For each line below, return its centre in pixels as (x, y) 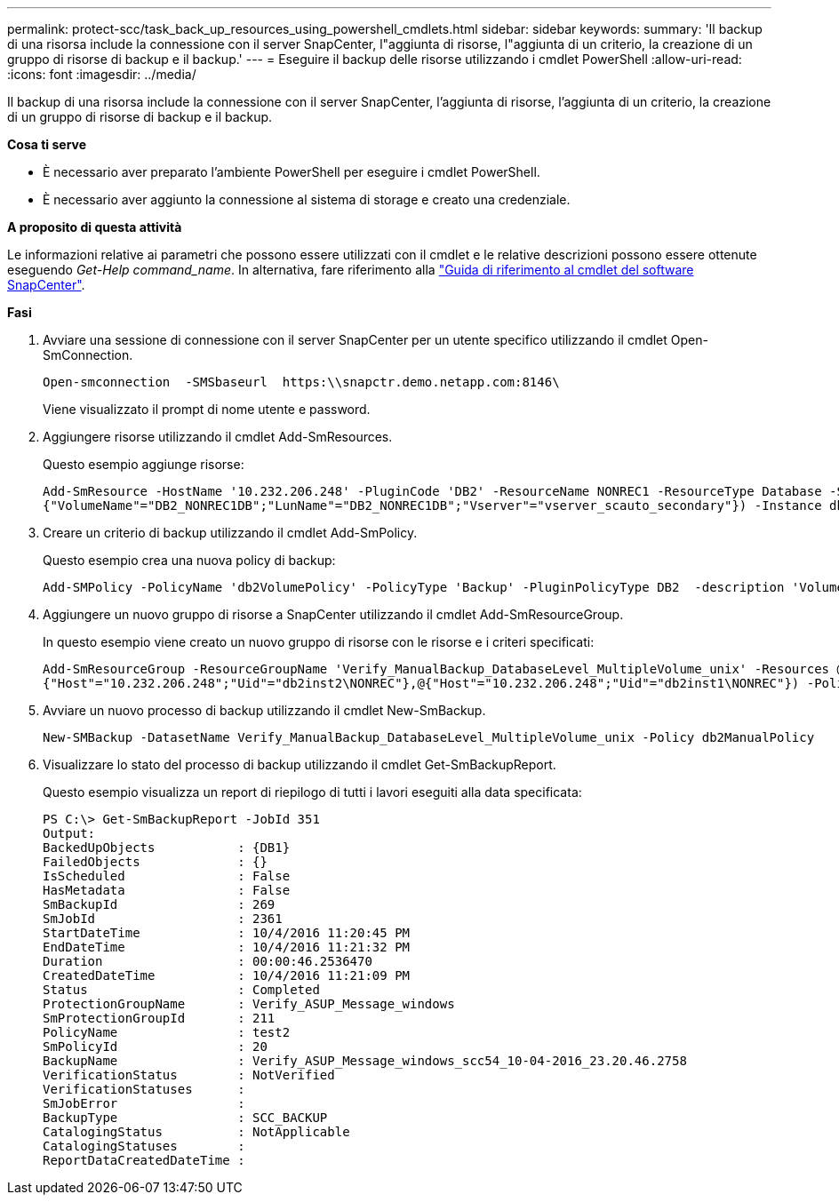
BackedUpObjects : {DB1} (167, 848)
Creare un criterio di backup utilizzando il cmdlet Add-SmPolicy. (230, 533)
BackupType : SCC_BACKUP (185, 1118)
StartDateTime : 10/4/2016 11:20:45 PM (227, 933)
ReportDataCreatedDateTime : (144, 1160)
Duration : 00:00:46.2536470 (208, 961)
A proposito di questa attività (95, 227)
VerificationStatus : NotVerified (189, 1075)
